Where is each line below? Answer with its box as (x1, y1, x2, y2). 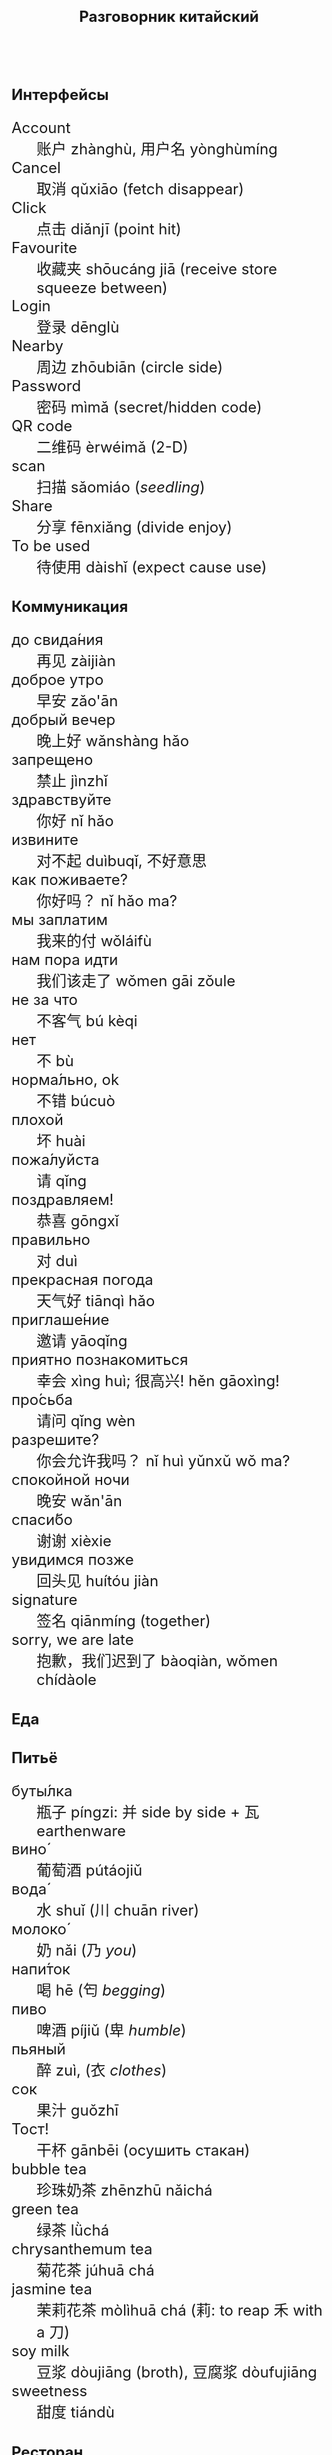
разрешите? (11, 1430, 99, 1450)
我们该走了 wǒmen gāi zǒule (36, 971, 236, 991)
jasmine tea (11, 2280, 93, 2299)
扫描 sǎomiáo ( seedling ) (36, 477, 206, 497)
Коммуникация (11, 597, 129, 617)
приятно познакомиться (11, 1350, 189, 1370)
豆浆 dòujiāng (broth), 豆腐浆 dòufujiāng (36, 2363, 318, 2382)
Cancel (11, 158, 61, 177)
